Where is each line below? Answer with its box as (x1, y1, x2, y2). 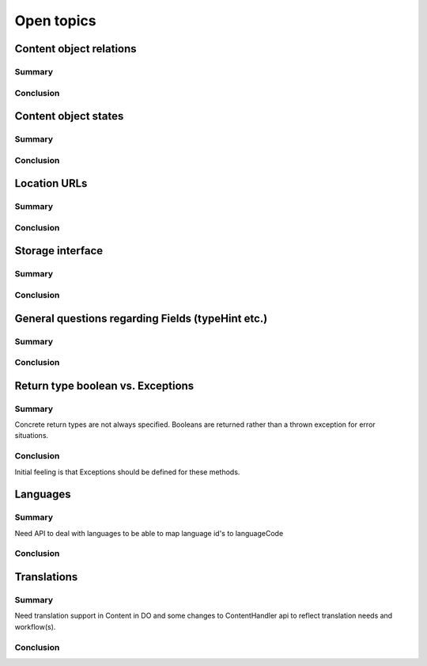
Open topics (14, 12, 96, 29)
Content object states (14, 109, 124, 123)
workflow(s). (14, 622, 56, 631)
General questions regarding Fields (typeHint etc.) (14, 311, 268, 325)
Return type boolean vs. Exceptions (14, 379, 195, 392)
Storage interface (14, 244, 104, 257)
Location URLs (14, 177, 88, 190)
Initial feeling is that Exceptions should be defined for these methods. (14, 467, 240, 477)
